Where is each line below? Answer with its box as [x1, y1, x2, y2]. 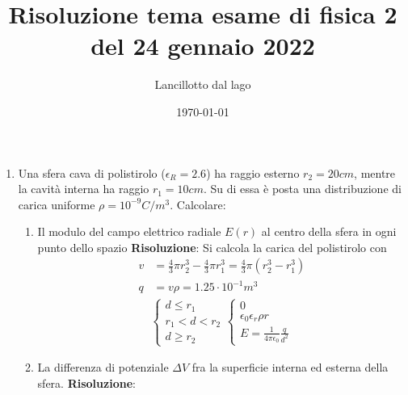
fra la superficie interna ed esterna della [191, 359, 389, 376]
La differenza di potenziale [37, 359, 169, 376]
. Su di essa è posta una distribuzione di [203, 180, 402, 197]
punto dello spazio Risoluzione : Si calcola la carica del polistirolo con [37, 238, 387, 255]
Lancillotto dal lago [154, 76, 251, 93]
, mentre [354, 164, 396, 181]
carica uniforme [18, 195, 95, 212]
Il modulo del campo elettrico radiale [37, 223, 221, 240]
